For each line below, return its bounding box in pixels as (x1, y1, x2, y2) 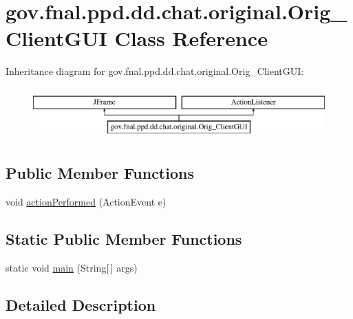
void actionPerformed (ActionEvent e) (6, 195, 167, 209)
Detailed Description (6, 294, 156, 316)
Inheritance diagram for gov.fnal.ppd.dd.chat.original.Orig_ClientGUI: (6, 64, 304, 78)
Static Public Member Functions (6, 228, 242, 250)
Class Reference (114, 24, 268, 52)
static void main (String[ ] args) (6, 261, 138, 275)
